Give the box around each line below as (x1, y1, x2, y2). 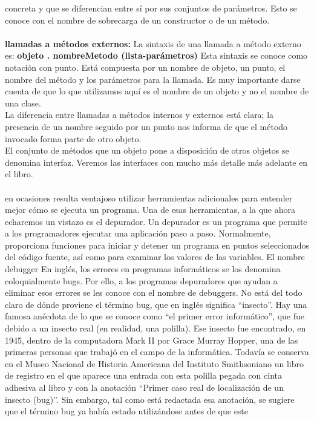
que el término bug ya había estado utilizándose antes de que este (5, 405, 249, 417)
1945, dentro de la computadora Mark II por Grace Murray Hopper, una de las (5, 333, 298, 346)
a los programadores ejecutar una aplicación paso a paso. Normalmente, (5, 227, 271, 240)
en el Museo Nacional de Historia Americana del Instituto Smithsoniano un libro (5, 357, 304, 370)
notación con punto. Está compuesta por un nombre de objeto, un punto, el (5, 60, 286, 73)
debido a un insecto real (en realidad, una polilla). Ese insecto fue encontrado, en (5, 322, 306, 335)
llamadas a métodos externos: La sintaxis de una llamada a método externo (5, 37, 301, 50)
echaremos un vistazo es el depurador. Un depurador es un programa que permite (5, 215, 307, 227)
